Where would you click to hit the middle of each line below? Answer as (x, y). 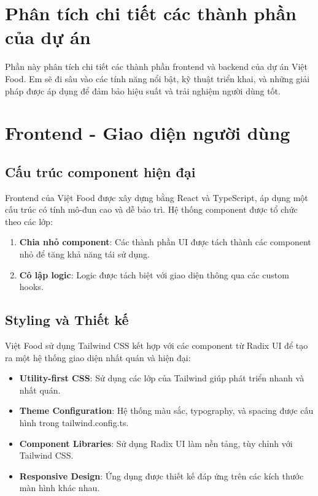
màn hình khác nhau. (60, 488)
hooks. (31, 287)
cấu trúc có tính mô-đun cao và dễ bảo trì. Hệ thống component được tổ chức (151, 209)
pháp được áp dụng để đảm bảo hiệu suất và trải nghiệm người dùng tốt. (143, 90)
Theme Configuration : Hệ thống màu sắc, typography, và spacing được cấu (166, 410)
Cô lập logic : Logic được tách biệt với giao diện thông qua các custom (154, 274)
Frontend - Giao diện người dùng (148, 133)
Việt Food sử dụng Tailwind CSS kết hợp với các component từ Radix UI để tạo (157, 345)
